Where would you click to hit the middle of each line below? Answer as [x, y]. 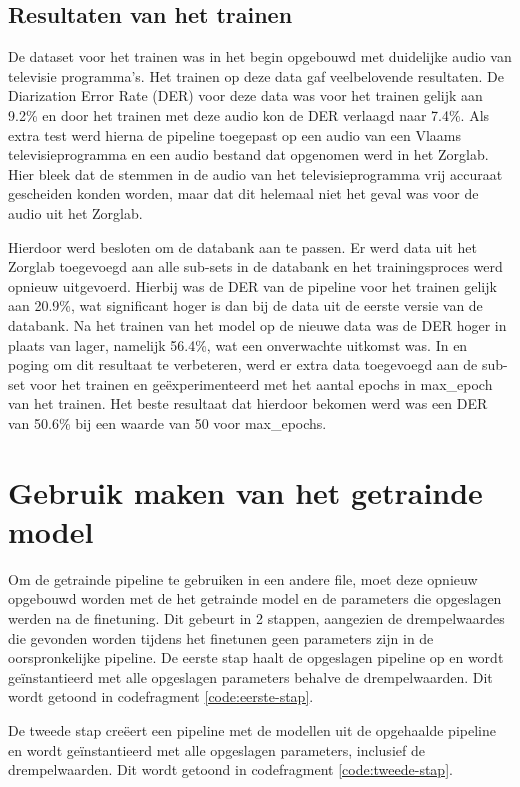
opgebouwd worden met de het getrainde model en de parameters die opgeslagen [255, 598]
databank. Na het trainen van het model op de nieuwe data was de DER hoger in [257, 324]
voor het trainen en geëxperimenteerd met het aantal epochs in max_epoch [261, 383]
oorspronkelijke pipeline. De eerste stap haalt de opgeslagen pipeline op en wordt [256, 657]
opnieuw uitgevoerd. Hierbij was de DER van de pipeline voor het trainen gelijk [252, 285]
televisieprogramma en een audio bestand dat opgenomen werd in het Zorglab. [248, 154]
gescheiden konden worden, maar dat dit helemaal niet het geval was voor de [243, 193]
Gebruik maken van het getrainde [245, 491]
